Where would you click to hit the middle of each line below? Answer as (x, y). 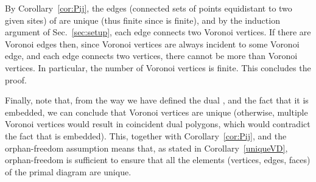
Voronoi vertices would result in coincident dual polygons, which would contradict (158, 124)
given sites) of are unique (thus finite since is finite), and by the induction (142, 20)
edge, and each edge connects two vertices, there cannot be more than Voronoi (151, 56)
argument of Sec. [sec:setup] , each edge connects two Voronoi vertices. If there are (158, 32)
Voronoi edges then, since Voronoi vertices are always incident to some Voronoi (152, 44)
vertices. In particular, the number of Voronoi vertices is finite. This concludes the (158, 67)
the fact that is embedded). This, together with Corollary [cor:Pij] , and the (146, 135)
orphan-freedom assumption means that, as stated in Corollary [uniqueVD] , (146, 148)
